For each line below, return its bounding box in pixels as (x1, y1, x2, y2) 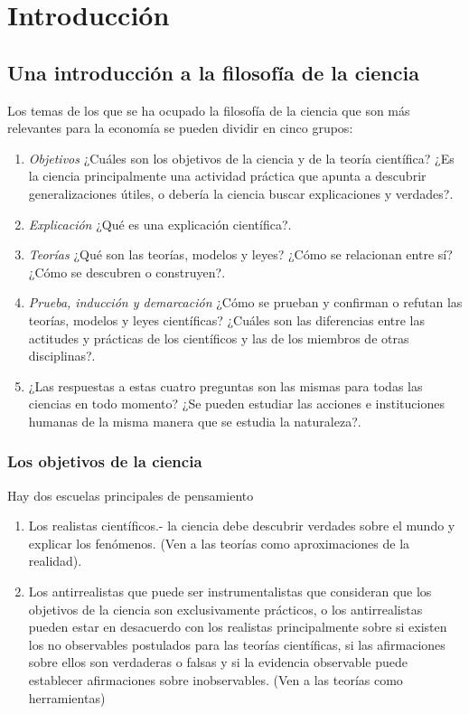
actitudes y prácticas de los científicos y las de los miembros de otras (28, 328, 409, 347)
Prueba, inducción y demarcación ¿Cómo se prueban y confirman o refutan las (28, 293, 463, 312)
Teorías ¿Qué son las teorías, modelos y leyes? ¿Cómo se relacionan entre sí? (28, 245, 453, 264)
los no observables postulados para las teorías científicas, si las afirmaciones (28, 634, 446, 653)
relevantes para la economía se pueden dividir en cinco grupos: (7, 118, 353, 137)
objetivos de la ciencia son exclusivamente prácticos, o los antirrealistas (28, 599, 423, 618)
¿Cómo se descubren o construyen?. (28, 262, 226, 281)
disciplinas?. (28, 346, 96, 365)
